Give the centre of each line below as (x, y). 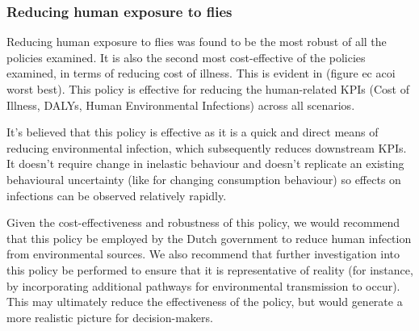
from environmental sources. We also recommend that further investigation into (203, 254)
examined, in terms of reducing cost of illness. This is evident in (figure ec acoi (201, 73)
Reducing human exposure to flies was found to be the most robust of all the (197, 42)
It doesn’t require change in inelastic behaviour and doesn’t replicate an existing (205, 163)
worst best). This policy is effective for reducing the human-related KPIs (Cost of (208, 89)
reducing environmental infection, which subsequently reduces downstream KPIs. (207, 147)
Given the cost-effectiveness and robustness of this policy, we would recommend (203, 222)
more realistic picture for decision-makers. (110, 317)
